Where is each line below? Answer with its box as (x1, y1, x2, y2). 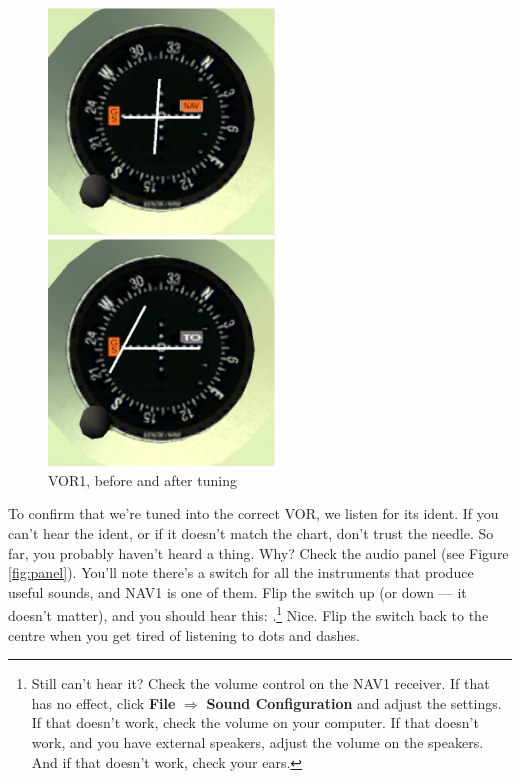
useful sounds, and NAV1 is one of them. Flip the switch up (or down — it (8, 581, 467, 602)
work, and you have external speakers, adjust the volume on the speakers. (31, 731, 484, 752)
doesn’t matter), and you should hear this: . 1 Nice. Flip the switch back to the (8, 602, 489, 625)
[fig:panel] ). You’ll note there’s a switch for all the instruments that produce (8, 562, 474, 583)
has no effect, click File (31, 692, 176, 713)
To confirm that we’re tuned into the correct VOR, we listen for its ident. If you (8, 503, 499, 524)
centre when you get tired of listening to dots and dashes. (8, 624, 360, 645)
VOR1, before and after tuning (48, 469, 237, 490)
